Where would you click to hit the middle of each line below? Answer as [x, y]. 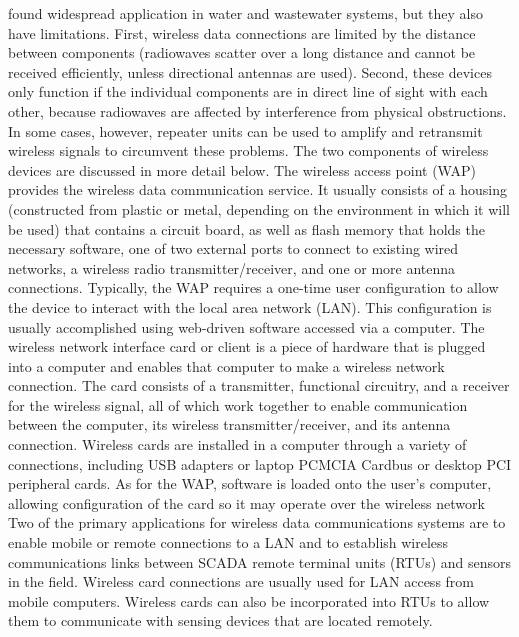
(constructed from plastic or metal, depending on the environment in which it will [259, 208]
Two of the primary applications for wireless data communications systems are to [257, 522]
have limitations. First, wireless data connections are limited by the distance [242, 32]
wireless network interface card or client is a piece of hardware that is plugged [247, 346]
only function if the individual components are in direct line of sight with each [248, 91]
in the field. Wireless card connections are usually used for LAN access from [241, 581]
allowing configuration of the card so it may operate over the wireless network [246, 502]
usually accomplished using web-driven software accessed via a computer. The [246, 326]
